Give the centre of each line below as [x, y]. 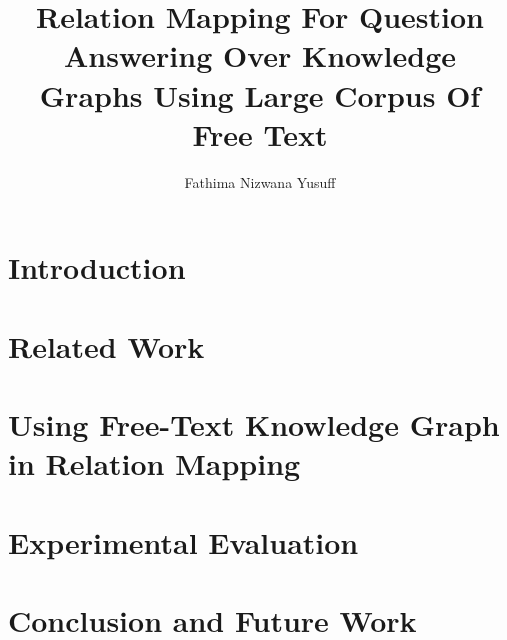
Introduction [97, 267]
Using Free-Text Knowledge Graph [254, 424]
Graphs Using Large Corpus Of [260, 94]
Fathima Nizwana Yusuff [260, 181]
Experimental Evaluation [183, 541]
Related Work [106, 345]
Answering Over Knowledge [260, 55]
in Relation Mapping [154, 463]
